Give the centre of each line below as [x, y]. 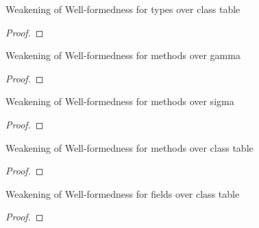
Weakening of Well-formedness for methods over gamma [123, 55]
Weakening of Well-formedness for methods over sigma [120, 101]
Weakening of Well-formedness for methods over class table [129, 147]
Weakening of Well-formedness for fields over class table [123, 193]
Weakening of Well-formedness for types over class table [123, 9]
